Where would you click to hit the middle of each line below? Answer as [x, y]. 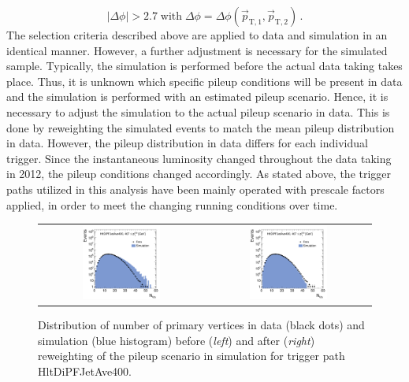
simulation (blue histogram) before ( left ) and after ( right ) [177, 340]
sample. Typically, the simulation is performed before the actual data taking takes [204, 66]
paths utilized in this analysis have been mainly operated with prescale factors [195, 189]
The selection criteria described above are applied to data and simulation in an [197, 35]
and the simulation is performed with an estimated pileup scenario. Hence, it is [197, 96]
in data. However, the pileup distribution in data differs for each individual [187, 143]
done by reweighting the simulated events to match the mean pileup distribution [201, 127]
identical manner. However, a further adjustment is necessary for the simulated [197, 50]
